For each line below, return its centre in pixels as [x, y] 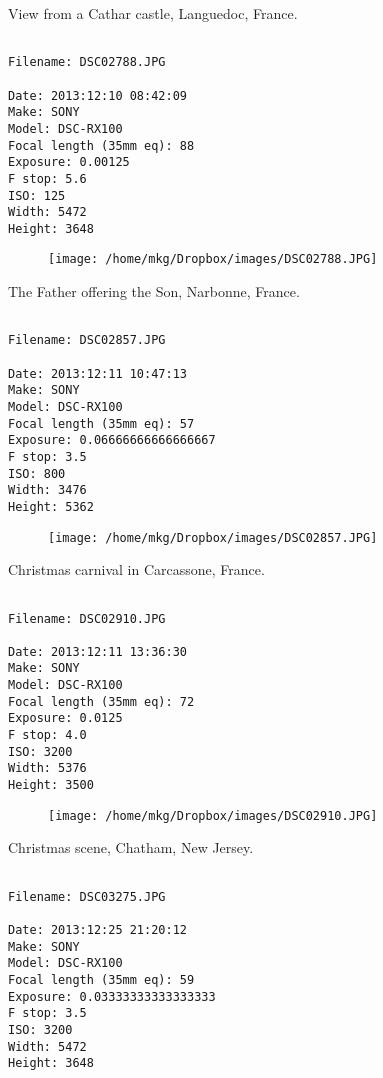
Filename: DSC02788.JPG [87, 62]
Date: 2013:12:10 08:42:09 [97, 95]
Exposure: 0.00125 [69, 162]
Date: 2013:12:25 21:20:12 [97, 929]
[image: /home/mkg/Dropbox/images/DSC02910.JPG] [213, 815]
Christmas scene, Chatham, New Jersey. [131, 847]
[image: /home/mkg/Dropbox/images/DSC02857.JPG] [213, 537]
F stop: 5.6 [47, 178]
